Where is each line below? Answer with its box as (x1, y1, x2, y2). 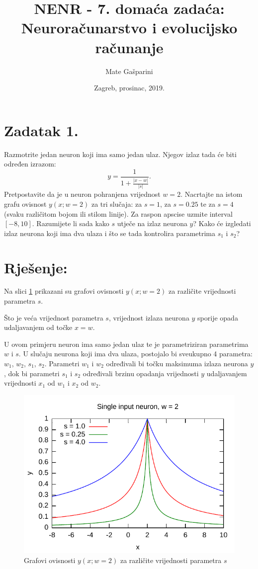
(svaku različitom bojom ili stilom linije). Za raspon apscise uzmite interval (4, 208, 233, 219)
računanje (95, 37, 164, 57)
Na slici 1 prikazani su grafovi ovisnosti (4, 286, 124, 296)
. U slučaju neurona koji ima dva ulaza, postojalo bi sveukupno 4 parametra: (18, 348, 253, 359)
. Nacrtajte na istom (180, 189, 243, 199)
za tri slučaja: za (91, 198, 142, 209)
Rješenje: (4, 257, 68, 277)
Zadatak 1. (4, 120, 79, 140)
